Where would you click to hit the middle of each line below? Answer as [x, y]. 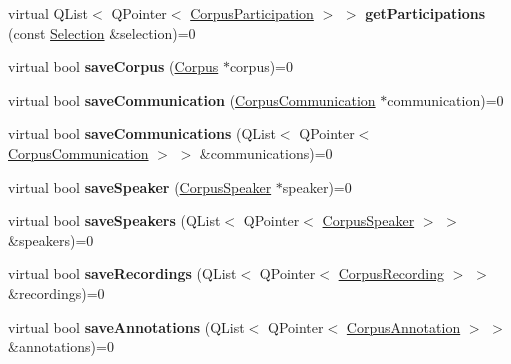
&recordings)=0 [56, 292]
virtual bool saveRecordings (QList [122, 273]
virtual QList [48, 13]
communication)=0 [445, 99]
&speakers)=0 [51, 239]
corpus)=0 [261, 66]
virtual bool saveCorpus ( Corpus [113, 66]
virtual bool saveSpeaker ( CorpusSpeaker [140, 186]
